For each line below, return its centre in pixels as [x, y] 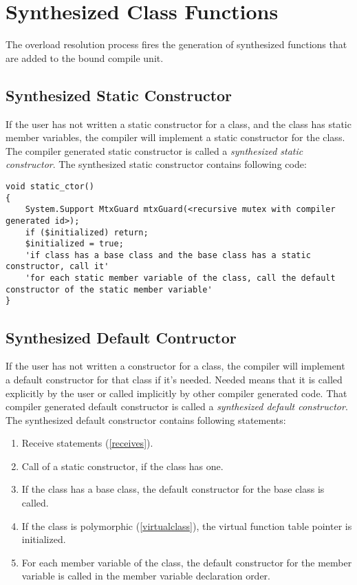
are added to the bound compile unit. [85, 57]
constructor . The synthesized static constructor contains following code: [156, 164]
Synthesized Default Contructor [121, 337]
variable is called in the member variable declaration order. [146, 576]
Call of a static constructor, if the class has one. [122, 466]
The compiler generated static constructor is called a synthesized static [154, 150]
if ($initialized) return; [87, 232]
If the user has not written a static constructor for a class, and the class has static [178, 124]
